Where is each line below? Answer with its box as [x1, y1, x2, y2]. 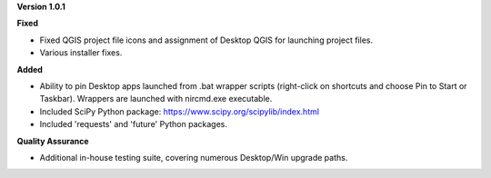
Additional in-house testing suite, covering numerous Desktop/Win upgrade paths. [39, 152, 348, 163]
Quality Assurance [16, 135, 90, 146]
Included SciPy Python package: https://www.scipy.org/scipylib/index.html [39, 105, 320, 117]
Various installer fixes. [39, 47, 123, 58]
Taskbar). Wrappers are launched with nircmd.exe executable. [39, 94, 273, 104]
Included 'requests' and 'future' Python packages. [39, 119, 227, 130]
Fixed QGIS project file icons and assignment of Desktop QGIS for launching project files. [39, 35, 374, 45]
